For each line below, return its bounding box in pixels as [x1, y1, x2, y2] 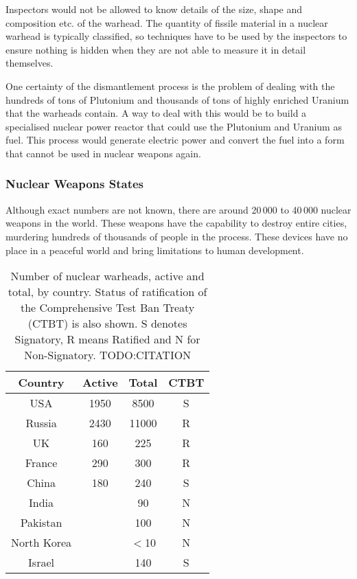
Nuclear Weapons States [5, 175, 143, 192]
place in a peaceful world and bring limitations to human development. [5, 242, 304, 257]
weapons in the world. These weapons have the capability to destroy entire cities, [5, 216, 347, 230]
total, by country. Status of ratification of [8, 284, 207, 300]
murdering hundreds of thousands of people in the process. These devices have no [5, 229, 348, 243]
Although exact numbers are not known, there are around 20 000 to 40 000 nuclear [5, 202, 352, 216]
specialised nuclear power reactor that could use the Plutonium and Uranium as [5, 119, 342, 133]
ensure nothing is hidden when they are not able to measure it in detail [5, 42, 306, 56]
